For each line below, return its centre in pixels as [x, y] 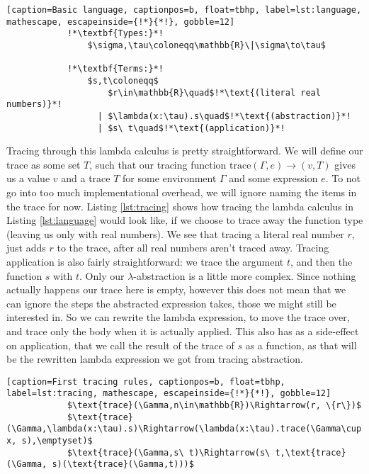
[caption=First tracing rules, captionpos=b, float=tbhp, [146, 382]
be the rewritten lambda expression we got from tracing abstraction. [155, 359]
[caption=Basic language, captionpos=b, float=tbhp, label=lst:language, [184, 10]
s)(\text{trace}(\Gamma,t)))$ [123, 464]
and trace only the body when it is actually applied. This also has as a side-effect [183, 331]
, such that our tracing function [158, 164]
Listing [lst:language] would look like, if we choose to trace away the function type [185, 220]
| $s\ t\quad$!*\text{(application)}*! [191, 128]
